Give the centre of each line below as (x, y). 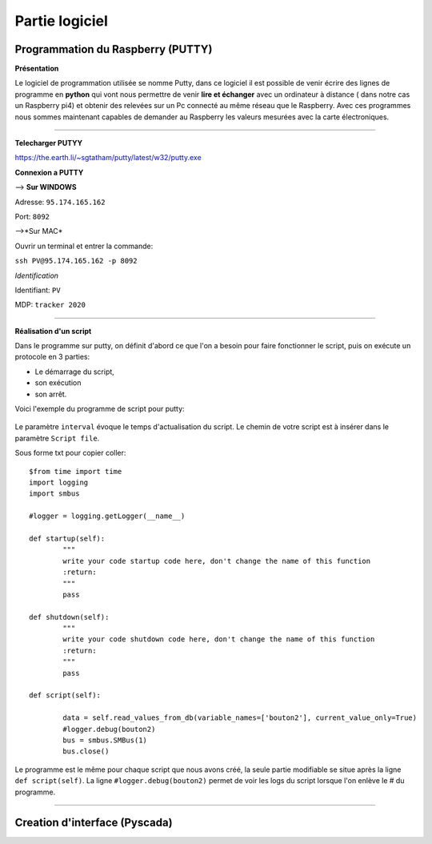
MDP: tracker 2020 (50, 305)
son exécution (58, 383)
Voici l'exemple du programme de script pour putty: (100, 409)
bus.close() (86, 752)
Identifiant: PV (38, 290)
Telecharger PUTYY (49, 143)
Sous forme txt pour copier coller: (70, 453)
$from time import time (76, 471)
